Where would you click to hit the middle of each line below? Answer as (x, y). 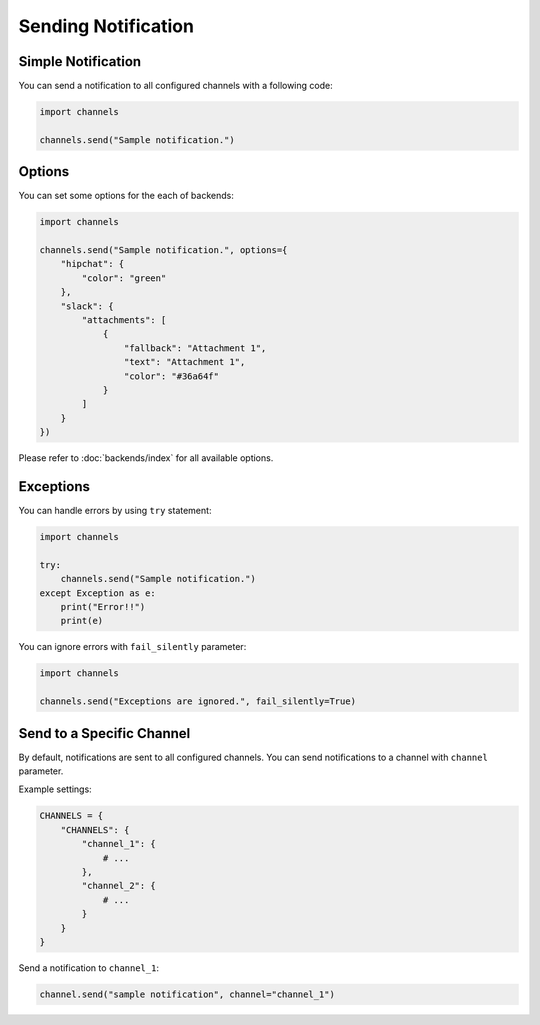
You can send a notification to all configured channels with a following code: (176, 86)
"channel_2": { (119, 886)
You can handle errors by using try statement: (115, 511)
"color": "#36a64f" (171, 376)
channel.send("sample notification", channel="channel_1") (187, 994)
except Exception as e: (98, 593)
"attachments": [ (124, 320)
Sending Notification (106, 26)
